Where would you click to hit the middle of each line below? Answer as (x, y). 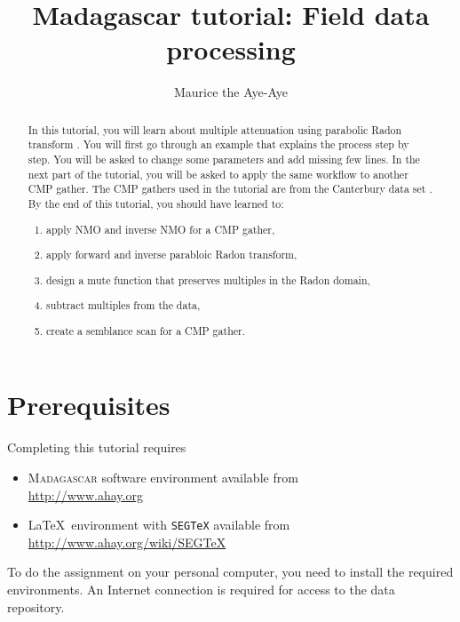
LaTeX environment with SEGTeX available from (159, 525)
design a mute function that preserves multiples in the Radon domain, (208, 279)
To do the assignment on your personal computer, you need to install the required (230, 572)
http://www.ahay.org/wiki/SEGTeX (127, 542)
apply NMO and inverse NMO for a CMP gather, (161, 229)
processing (231, 49)
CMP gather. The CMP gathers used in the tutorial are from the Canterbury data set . (230, 189)
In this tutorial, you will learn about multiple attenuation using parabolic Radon (215, 129)
